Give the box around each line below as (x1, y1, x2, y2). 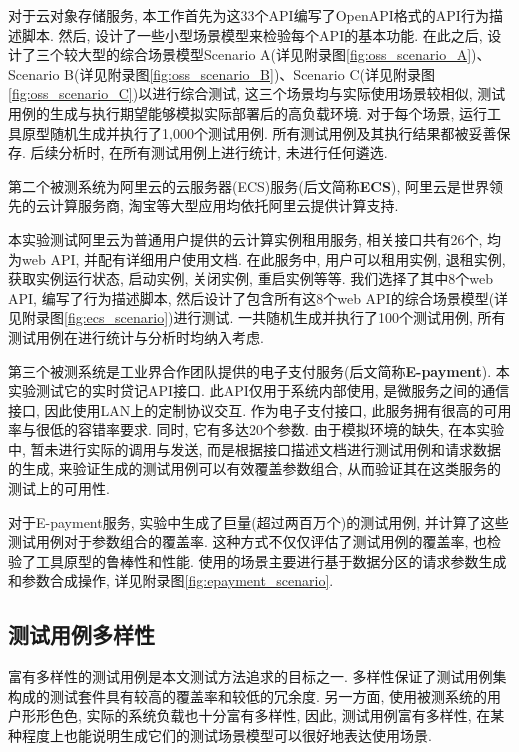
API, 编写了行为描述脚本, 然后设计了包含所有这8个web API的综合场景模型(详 (8, 287, 509, 308)
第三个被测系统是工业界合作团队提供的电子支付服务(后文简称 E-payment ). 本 (8, 360, 510, 381)
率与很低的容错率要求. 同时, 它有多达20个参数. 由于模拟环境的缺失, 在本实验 (8, 419, 505, 440)
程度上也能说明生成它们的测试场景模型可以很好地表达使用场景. (21, 725, 432, 746)
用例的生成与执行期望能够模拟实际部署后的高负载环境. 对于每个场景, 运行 (8, 102, 488, 123)
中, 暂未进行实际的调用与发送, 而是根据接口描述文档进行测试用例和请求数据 (8, 438, 502, 459)
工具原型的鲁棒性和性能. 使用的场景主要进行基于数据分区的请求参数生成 (35, 550, 507, 571)
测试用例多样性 (8, 619, 155, 650)
